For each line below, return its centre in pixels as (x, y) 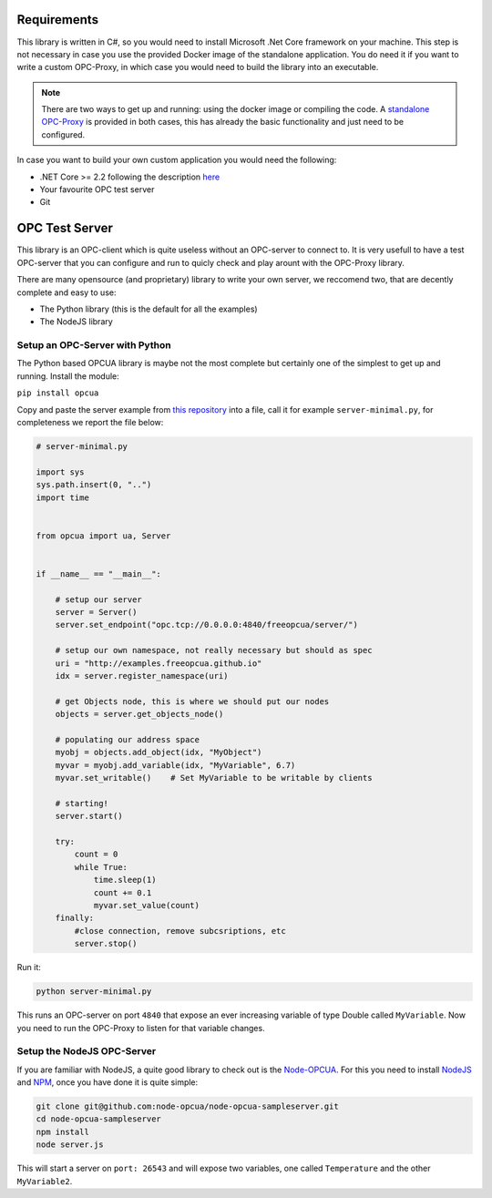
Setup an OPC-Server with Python (94, 345)
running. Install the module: (68, 376)
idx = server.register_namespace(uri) (142, 676)
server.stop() (106, 944)
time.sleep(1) (125, 880)
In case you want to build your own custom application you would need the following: (177, 160)
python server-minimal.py (94, 992)
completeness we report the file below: (90, 422)
